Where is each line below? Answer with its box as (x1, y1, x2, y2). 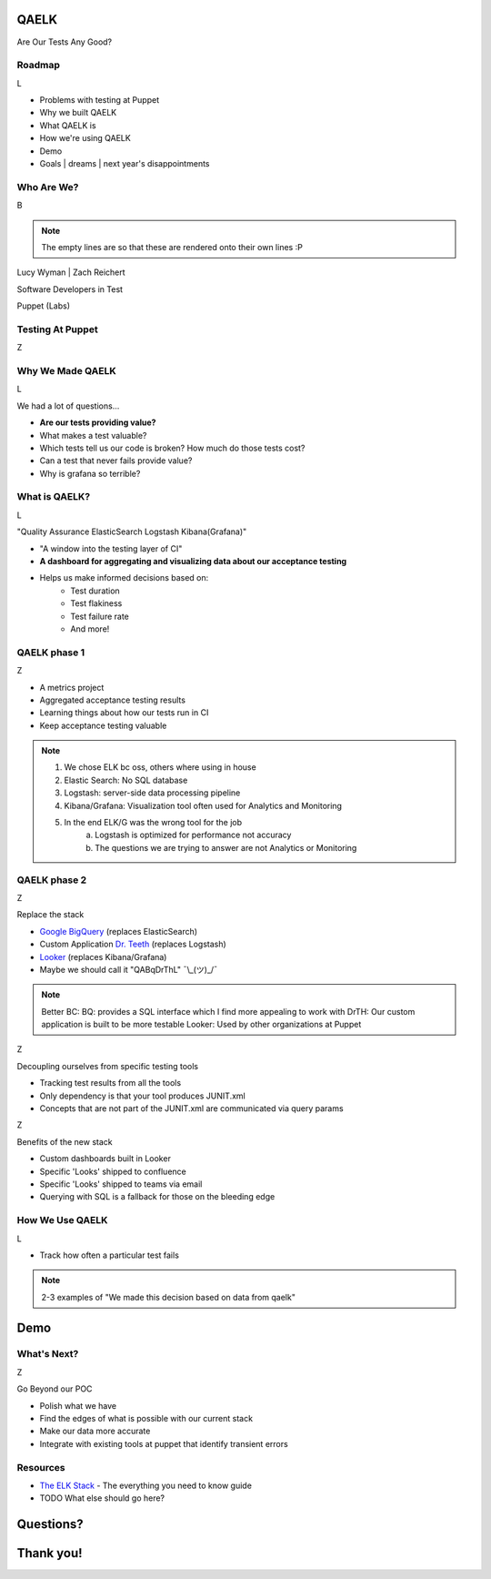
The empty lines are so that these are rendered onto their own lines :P (41, 241, 304, 252)
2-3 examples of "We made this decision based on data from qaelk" (41, 1291, 296, 1302)
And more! (70, 623, 110, 634)
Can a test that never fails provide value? (39, 455, 193, 466)
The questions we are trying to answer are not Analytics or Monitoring (95, 842, 357, 853)
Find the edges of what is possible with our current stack (39, 1413, 254, 1424)
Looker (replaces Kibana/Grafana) (39, 951, 167, 962)
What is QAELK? (16, 491, 91, 503)
